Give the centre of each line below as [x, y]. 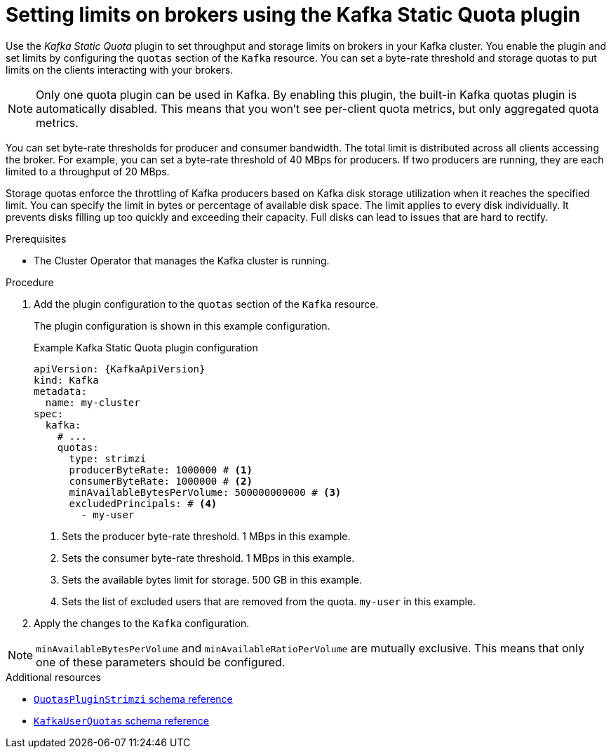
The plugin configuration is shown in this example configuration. [182, 325]
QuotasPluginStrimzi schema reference [133, 699]
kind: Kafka [66, 380]
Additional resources [53, 677]
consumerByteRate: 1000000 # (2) [161, 481]
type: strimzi [108, 458]
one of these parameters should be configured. [161, 662]
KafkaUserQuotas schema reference [122, 720]
